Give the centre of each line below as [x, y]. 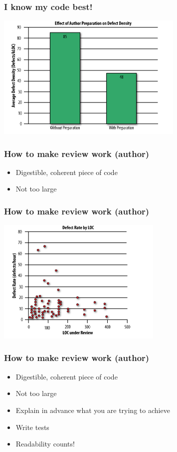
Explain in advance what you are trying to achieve [93, 410]
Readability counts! [45, 444]
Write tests [32, 427]
